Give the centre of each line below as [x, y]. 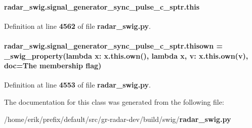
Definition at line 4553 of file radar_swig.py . [78, 85]
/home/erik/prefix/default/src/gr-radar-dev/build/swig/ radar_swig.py [118, 119]
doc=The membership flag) [53, 66]
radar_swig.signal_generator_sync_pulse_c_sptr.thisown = [114, 45]
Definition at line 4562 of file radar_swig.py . [78, 26]
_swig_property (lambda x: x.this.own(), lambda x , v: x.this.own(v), [126, 55]
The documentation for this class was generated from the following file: [114, 101]
